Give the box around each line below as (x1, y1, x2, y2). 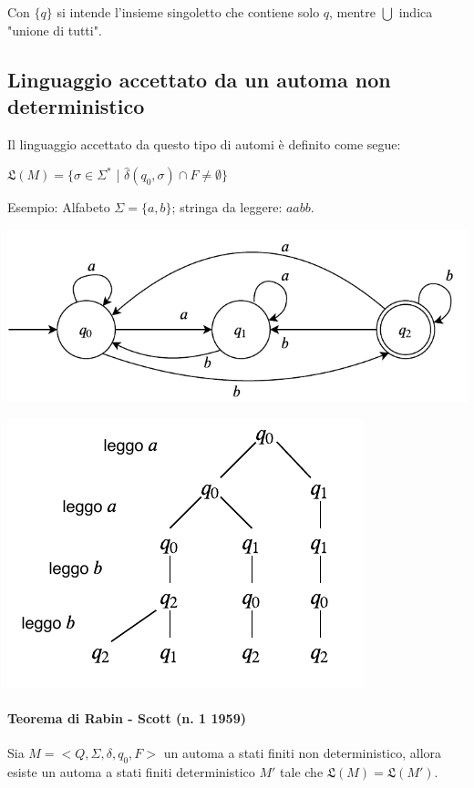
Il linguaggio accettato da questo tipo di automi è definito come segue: (7, 134, 401, 153)
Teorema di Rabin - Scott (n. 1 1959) (7, 708, 246, 727)
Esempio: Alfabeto (7, 198, 110, 217)
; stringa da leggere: (171, 198, 283, 217)
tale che (280, 762, 324, 781)
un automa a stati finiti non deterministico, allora (163, 742, 442, 762)
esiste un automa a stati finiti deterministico (7, 762, 255, 781)
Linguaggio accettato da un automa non (7, 65, 391, 93)
